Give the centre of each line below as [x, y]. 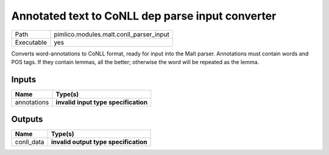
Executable [31, 42]
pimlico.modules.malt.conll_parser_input [112, 34]
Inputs [24, 79]
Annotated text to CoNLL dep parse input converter [144, 16]
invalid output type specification [99, 142]
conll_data [30, 142]
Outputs [27, 119]
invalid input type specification [102, 102]
